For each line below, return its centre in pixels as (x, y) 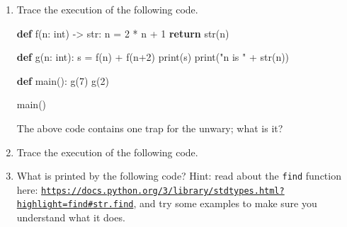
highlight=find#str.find (75, 205)
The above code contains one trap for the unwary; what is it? (150, 128)
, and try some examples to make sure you (225, 203)
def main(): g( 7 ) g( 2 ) (63, 80)
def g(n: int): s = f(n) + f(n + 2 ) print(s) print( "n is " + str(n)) (153, 57)
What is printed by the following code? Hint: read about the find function (179, 176)
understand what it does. (71, 217)
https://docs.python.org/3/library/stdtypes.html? (163, 191)
